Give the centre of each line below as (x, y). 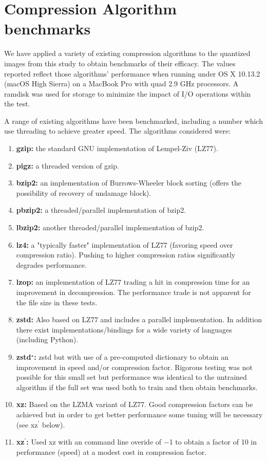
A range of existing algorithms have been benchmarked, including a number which (133, 121)
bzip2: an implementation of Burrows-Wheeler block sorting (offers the (129, 183)
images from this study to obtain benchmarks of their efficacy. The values (120, 63)
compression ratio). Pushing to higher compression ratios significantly (126, 255)
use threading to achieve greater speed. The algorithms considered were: (118, 131)
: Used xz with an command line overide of (94, 442)
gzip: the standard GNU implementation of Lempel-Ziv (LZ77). (117, 148)
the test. (17, 104)
